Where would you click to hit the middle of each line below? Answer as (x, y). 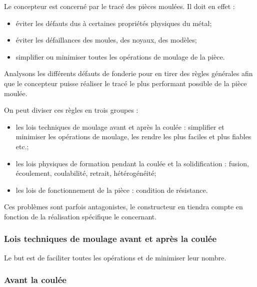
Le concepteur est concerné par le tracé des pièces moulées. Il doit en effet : (119, 6)
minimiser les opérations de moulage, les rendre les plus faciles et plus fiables (133, 136)
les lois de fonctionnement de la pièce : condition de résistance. (112, 190)
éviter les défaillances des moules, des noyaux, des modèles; (106, 40)
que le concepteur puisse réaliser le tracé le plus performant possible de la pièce (125, 83)
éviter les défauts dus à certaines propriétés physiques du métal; (114, 23)
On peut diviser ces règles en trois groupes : (71, 110)
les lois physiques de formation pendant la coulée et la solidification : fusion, (132, 163)
